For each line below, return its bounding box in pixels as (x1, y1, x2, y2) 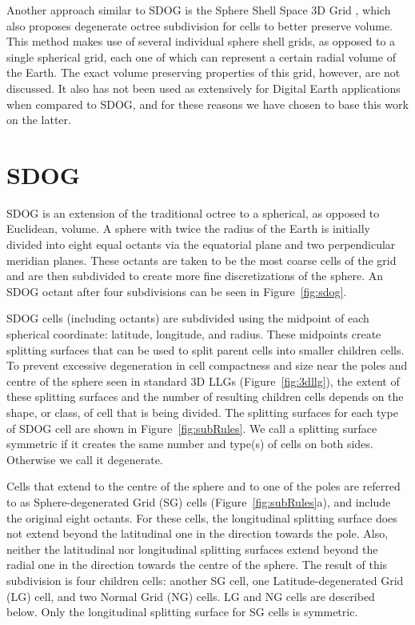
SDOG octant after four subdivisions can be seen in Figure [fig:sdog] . (6, 282, 347, 299)
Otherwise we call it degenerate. (6, 451, 163, 467)
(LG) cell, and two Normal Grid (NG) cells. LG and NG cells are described (6, 587, 375, 604)
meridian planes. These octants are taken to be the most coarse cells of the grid (6, 251, 397, 268)
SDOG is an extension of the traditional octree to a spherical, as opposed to (6, 204, 380, 221)
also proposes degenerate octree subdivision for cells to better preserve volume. (6, 17, 393, 34)
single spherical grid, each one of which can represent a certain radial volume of (6, 48, 396, 65)
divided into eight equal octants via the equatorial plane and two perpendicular (6, 236, 396, 253)
